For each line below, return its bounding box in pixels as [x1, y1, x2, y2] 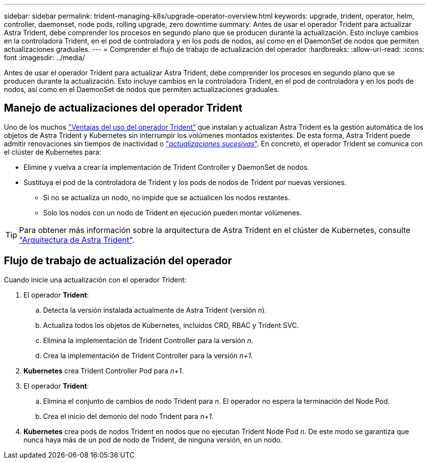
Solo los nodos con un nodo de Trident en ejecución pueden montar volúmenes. [43, 208, 302, 217]
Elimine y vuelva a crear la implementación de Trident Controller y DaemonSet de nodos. [24, 162, 310, 171]
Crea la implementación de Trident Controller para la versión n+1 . [43, 351, 253, 360]
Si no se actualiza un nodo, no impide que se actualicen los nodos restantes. [43, 193, 290, 202]
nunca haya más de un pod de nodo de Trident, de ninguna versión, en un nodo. [24, 435, 283, 444]
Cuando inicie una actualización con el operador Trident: [4, 275, 187, 284]
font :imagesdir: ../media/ [4, 53, 85, 62]
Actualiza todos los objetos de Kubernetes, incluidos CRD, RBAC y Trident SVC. [43, 321, 299, 329]
